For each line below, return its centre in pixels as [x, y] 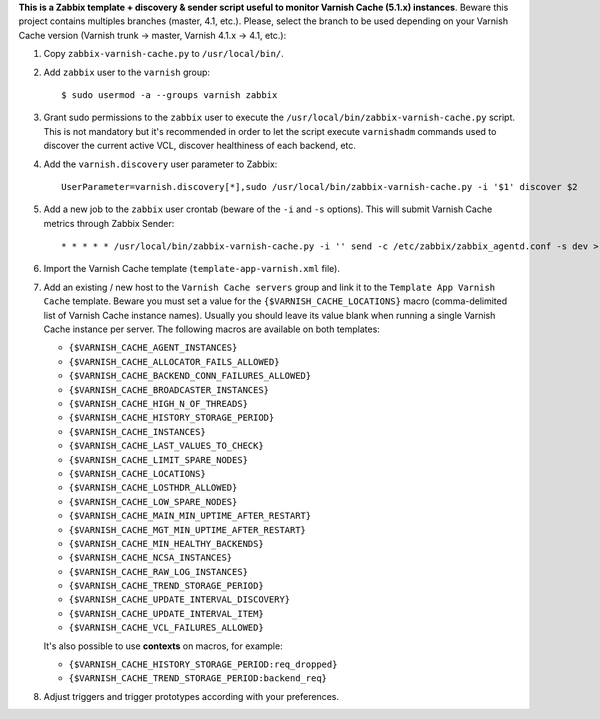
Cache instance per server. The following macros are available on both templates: [211, 329]
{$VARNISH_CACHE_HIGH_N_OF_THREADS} [158, 403]
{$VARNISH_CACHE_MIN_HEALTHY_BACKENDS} [166, 543]
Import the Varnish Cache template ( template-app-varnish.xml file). [191, 269]
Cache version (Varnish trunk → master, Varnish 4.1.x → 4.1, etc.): [152, 35]
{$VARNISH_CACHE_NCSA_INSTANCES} [150, 558]
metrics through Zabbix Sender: [109, 223]
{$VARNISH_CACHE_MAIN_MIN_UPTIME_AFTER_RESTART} [190, 516]
